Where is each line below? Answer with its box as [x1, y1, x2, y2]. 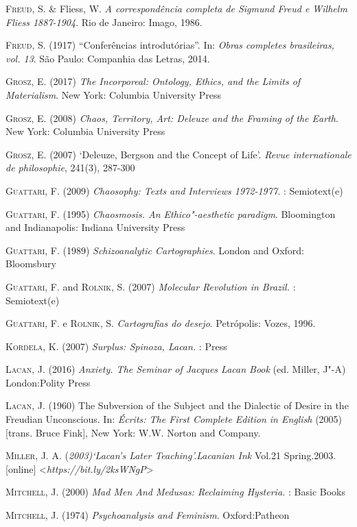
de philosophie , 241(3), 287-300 [5, 160, 135, 175]
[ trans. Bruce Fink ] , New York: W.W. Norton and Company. [5, 425, 261, 439]
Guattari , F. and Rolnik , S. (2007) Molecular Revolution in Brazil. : [5, 279, 296, 293]
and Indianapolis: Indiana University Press [5, 220, 185, 234]
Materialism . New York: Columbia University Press [5, 87, 222, 101]
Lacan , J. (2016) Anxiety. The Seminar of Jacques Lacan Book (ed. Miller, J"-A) [5, 362, 346, 376]
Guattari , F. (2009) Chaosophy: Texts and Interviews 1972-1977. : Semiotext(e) [5, 183, 343, 197]
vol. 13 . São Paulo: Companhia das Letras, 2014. [5, 51, 210, 65]
